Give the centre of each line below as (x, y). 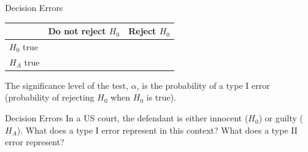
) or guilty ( (281, 118)
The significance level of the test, (67, 85)
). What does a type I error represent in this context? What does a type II (157, 130)
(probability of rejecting (50, 97)
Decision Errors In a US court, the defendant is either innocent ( (127, 118)
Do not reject (77, 31)
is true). (161, 97)
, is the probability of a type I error (203, 85)
